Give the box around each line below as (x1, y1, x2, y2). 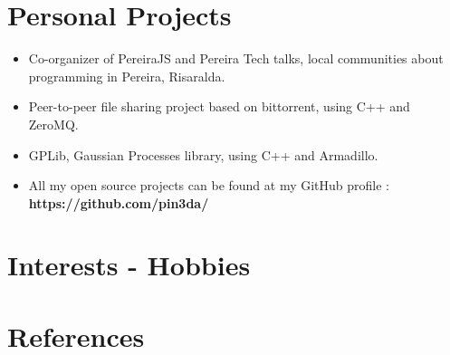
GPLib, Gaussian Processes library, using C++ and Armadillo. (28, 145, 378, 164)
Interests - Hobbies (7, 246, 251, 283)
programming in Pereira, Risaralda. (28, 66, 225, 85)
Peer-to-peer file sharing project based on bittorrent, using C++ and (28, 97, 410, 116)
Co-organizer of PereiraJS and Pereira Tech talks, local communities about (28, 49, 444, 68)
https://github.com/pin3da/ (28, 193, 209, 212)
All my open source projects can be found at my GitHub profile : (28, 176, 390, 195)
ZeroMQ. (28, 114, 79, 133)
